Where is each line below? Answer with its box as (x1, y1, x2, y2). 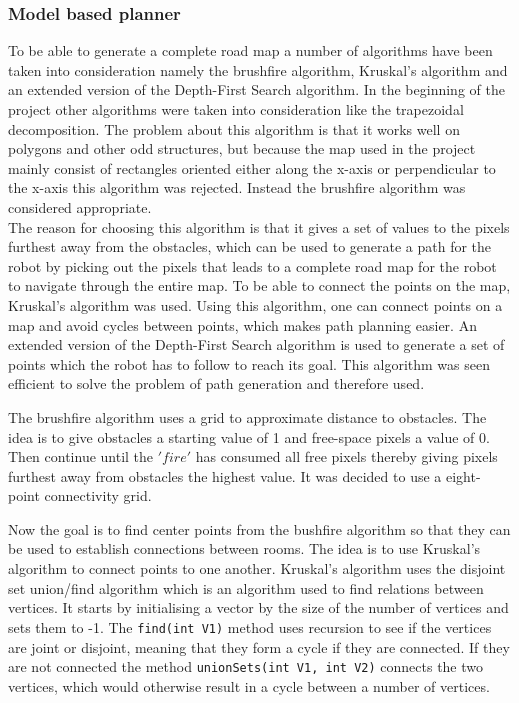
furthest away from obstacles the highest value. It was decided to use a (8, 465, 442, 486)
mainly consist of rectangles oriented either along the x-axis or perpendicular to (8, 157, 496, 178)
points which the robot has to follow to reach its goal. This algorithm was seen (8, 353, 490, 374)
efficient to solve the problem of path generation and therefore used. (8, 373, 425, 394)
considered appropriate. (8, 196, 152, 217)
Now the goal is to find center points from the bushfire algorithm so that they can (8, 518, 511, 539)
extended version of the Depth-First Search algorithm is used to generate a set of (8, 334, 505, 355)
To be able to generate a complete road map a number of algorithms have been (8, 40, 493, 61)
